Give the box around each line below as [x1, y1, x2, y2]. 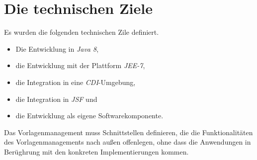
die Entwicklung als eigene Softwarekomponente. [15, 110, 164, 121]
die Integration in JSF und [15, 93, 97, 104]
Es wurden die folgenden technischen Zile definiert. [4, 27, 159, 37]
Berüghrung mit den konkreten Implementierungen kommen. [4, 146, 189, 157]
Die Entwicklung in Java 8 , [15, 43, 99, 54]
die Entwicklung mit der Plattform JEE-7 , [15, 60, 145, 71]
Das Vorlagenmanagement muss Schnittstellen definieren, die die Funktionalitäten [4, 127, 253, 137]
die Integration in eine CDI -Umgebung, [15, 77, 136, 87]
